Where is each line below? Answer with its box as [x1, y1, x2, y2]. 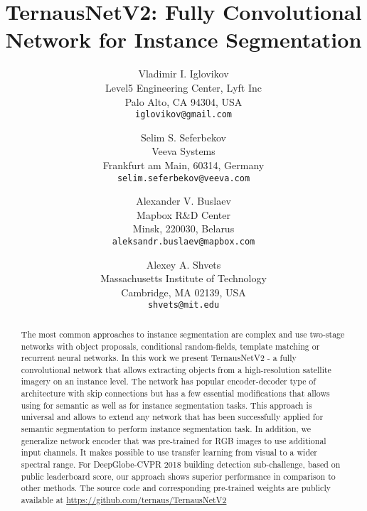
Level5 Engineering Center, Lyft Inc [105, 80, 262, 95]
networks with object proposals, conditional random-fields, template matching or [21, 340, 320, 352]
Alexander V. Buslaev [136, 193, 231, 208]
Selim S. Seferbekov [141, 129, 226, 144]
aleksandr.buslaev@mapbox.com [112, 236, 255, 247]
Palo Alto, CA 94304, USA [124, 94, 243, 109]
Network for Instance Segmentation [5, 25, 362, 54]
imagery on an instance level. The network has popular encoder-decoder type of [21, 375, 316, 387]
